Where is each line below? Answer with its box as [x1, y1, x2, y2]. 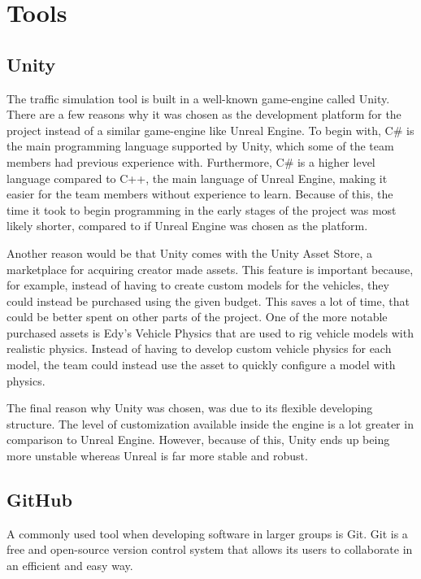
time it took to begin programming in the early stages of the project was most [7, 201, 397, 218]
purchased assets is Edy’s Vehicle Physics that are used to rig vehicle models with [7, 324, 414, 341]
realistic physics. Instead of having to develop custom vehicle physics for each [7, 340, 392, 357]
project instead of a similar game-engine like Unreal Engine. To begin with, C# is [7, 121, 414, 138]
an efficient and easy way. [7, 557, 133, 574]
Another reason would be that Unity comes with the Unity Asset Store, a [7, 244, 372, 261]
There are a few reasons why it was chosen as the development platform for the [7, 106, 401, 123]
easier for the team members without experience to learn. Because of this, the [7, 185, 393, 202]
